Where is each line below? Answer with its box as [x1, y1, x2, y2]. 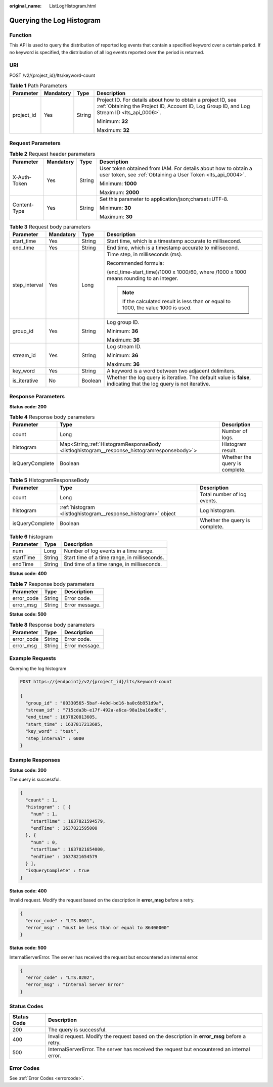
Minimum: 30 [99, 204, 131, 211]
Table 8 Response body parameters [9, 621, 95, 628]
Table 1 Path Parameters [9, 82, 68, 89]
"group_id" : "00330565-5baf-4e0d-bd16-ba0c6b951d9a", [25, 700, 164, 706]
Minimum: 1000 [99, 180, 137, 187]
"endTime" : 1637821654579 [30, 854, 98, 859]
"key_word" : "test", [25, 728, 79, 734]
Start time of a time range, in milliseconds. [64, 554, 164, 561]
